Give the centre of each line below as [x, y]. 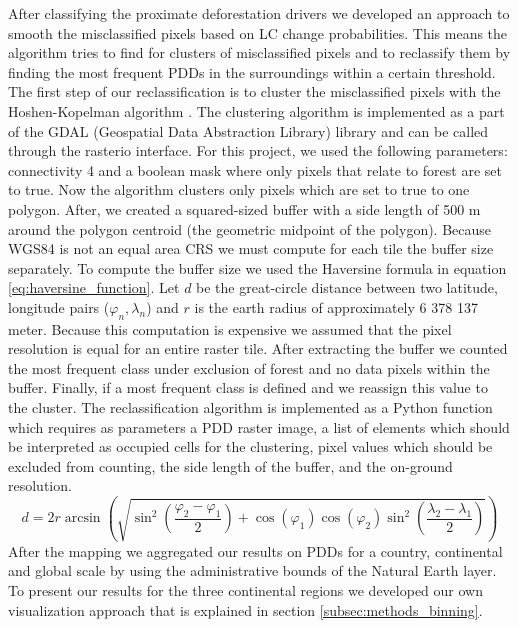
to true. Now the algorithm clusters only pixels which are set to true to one [239, 189]
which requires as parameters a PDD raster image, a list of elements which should [259, 426]
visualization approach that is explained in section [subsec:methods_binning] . [245, 609]
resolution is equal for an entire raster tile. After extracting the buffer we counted [258, 348]
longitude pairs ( [59, 306]
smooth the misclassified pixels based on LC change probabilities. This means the [258, 32]
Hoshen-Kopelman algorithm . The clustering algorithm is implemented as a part [256, 110]
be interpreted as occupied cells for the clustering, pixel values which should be [250, 446]
